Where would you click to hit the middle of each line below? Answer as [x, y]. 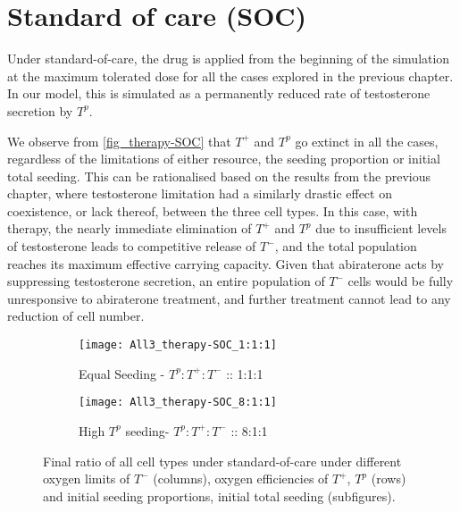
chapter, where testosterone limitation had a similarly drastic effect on [200, 193]
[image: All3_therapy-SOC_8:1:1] [178, 403]
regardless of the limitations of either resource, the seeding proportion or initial [224, 159]
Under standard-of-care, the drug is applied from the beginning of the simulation [229, 59]
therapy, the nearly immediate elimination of [130, 228]
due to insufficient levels [381, 228]
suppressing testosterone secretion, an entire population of [166, 281]
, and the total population [346, 246]
